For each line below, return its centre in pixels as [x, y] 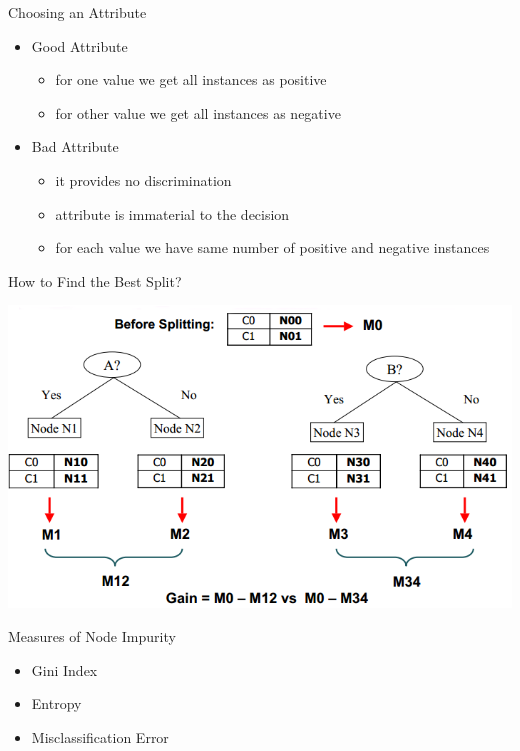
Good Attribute [79, 45]
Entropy [56, 703]
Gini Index [64, 669]
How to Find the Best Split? [95, 280]
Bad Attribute [75, 146]
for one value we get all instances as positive [191, 79]
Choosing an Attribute [77, 12]
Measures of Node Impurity [92, 635]
